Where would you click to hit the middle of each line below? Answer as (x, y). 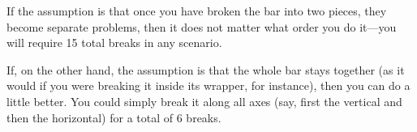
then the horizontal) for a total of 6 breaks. (114, 117)
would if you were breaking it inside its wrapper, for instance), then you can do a (208, 85)
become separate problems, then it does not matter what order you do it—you (202, 26)
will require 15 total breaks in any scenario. (114, 43)
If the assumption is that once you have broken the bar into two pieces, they (197, 11)
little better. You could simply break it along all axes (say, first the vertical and (204, 101)
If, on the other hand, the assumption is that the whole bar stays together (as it (206, 69)
